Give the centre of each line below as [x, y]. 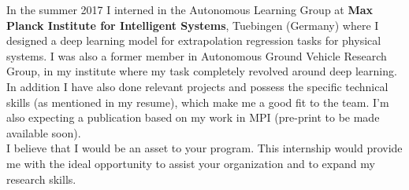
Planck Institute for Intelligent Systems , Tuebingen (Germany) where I [193, 25]
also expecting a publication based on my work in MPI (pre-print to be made [193, 117]
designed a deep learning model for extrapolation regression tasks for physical [194, 40]
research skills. [41, 179]
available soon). [44, 132]
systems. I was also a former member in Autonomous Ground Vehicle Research [197, 55]
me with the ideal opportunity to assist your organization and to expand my [191, 163]
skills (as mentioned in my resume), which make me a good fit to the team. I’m [198, 102]
